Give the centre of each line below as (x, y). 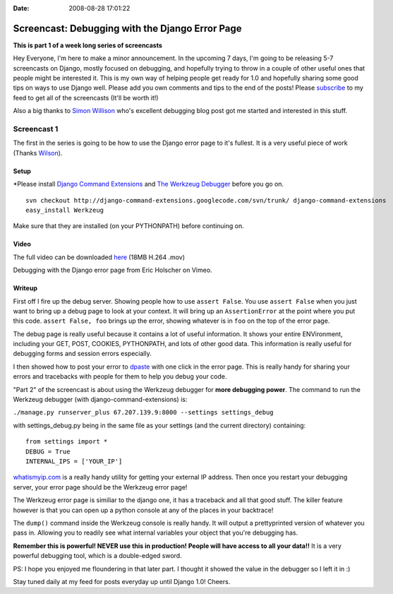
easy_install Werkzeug (65, 210)
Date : (21, 8)
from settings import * (67, 442)
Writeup (25, 288)
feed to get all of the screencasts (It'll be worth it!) (86, 97)
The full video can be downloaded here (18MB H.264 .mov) (99, 257)
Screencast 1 (36, 129)
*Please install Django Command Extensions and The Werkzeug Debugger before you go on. (149, 184)
